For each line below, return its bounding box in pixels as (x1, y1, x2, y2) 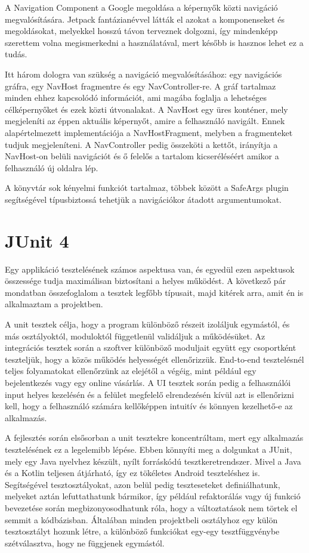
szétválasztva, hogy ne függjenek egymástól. (5, 536, 165, 549)
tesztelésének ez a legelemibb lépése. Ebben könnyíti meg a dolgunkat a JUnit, (5, 443, 292, 455)
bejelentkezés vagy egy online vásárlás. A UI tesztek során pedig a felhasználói (5, 376, 291, 388)
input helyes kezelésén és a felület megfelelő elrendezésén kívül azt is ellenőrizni (5, 388, 294, 400)
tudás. (5, 48, 27, 60)
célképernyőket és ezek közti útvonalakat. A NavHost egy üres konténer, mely (5, 103, 288, 115)
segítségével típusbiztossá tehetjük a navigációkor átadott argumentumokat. (5, 193, 282, 205)
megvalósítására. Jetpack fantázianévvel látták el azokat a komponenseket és (5, 13, 285, 25)
